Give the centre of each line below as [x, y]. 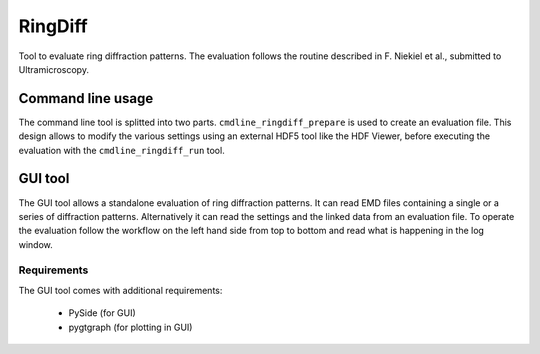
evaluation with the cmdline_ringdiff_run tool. [121, 150]
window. [36, 244]
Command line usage [86, 98]
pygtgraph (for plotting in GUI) [130, 327]
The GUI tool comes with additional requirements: [120, 290]
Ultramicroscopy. [54, 69]
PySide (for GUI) [102, 313]
